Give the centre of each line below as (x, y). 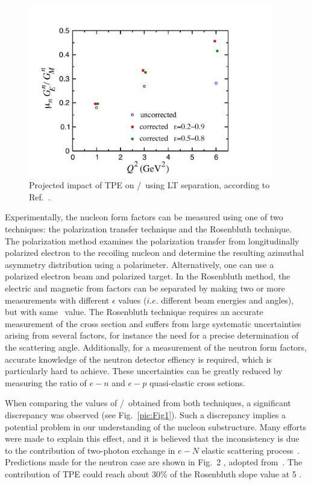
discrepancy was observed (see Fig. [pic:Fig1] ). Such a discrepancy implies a (146, 414)
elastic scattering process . (251, 450)
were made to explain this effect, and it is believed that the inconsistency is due (152, 438)
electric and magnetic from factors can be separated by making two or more (145, 288)
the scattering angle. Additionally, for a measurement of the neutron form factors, (156, 347)
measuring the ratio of (46, 382)
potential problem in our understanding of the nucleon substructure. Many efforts (155, 426)
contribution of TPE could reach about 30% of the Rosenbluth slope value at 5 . (153, 473)
